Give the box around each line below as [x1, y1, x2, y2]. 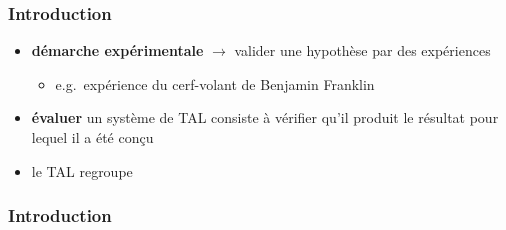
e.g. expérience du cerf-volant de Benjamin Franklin [55, 73, 375, 94]
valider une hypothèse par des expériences [234, 40, 491, 61]
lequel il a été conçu [31, 127, 154, 147]
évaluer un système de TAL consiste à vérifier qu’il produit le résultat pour [31, 107, 499, 128]
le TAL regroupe [31, 160, 133, 181]
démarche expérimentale [31, 40, 204, 61]
